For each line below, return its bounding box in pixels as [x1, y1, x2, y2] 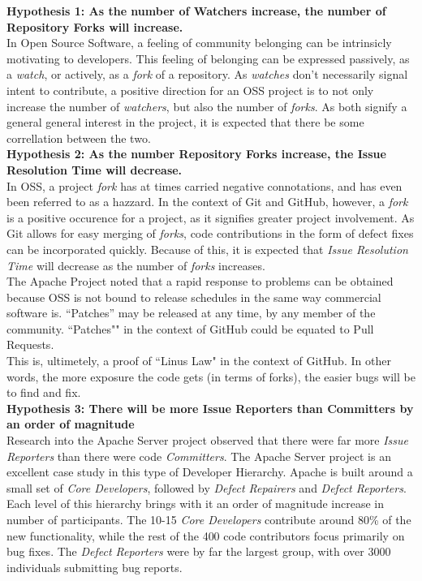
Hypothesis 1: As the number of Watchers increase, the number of [6, 2, 386, 19]
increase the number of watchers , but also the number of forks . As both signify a [6, 97, 407, 114]
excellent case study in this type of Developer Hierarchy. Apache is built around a [6, 463, 413, 480]
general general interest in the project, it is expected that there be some [6, 114, 364, 131]
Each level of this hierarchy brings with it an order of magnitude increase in [6, 495, 385, 512]
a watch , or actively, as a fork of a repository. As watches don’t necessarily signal [6, 66, 408, 83]
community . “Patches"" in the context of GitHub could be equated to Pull [6, 320, 374, 337]
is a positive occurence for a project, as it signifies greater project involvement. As [6, 209, 415, 226]
